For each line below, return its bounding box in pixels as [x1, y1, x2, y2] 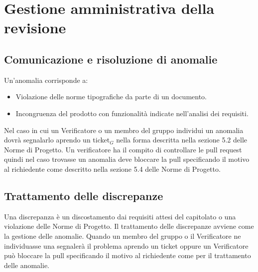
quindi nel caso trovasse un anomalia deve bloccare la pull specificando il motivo [4, 154, 250, 164]
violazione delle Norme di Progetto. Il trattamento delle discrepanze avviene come [4, 221, 254, 231]
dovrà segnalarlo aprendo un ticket [4, 135, 110, 145]
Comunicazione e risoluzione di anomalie [4, 51, 218, 67]
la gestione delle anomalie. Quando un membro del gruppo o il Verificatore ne [4, 230, 241, 241]
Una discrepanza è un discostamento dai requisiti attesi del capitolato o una [4, 211, 236, 221]
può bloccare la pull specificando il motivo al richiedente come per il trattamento [4, 250, 251, 261]
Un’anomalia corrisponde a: [4, 74, 88, 85]
